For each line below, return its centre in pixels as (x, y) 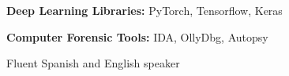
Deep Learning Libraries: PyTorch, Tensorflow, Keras (144, 10)
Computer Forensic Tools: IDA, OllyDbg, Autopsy (137, 36)
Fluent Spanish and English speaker (93, 63)
